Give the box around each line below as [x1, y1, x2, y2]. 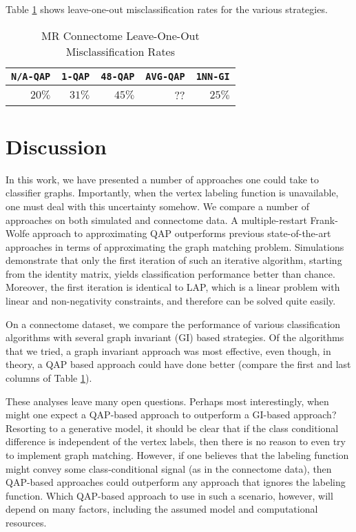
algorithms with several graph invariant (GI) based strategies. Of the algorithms [6, 330, 344, 345]
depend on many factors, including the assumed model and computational [6, 502, 318, 516]
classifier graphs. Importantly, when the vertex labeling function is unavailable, [6, 185, 339, 200]
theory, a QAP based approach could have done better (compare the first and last [6, 357, 351, 371]
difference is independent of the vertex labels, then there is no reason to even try [6, 434, 346, 449]
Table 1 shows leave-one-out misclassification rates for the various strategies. [6, 2, 328, 16]
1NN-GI [196, 70, 230, 82]
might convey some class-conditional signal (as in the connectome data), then [6, 461, 332, 475]
